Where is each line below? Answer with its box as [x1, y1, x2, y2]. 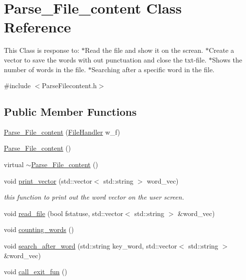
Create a [209, 45, 234, 55]
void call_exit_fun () [4, 266, 67, 277]
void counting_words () [4, 224, 74, 234]
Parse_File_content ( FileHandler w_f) [4, 126, 120, 137]
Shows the [212, 54, 242, 64]
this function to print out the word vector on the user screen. [4, 192, 184, 202]
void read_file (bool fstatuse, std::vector [4, 208, 123, 218]
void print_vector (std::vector [4, 175, 92, 186]
